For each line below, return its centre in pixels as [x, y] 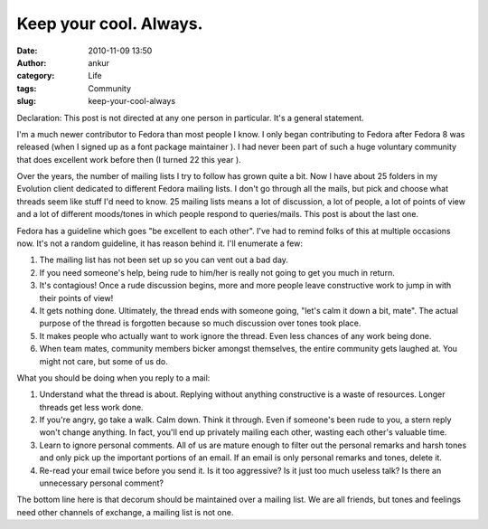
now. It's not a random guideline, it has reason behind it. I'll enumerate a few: [160, 243]
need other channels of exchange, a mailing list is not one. [125, 512]
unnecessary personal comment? [102, 483]
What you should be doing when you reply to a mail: [113, 378]
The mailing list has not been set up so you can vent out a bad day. [164, 260]
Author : [32, 62]
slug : [26, 101]
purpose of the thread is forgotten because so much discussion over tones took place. [200, 323]
